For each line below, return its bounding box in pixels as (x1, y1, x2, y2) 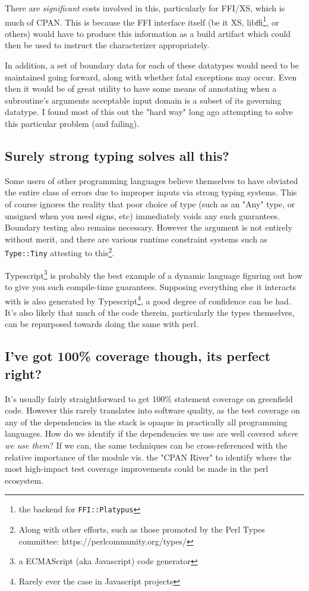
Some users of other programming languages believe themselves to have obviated (5, 174, 298, 186)
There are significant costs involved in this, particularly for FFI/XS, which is (5, 2, 285, 14)
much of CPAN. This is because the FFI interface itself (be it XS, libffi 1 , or (5, 14, 279, 28)
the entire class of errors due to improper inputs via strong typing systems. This (5, 186, 297, 198)
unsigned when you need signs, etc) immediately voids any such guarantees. (5, 209, 280, 222)
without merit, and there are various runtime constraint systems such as (5, 232, 268, 245)
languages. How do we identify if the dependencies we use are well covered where (5, 427, 298, 440)
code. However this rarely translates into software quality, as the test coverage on (5, 404, 300, 416)
